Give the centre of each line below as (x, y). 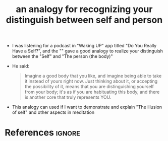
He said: (21, 66)
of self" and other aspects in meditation (53, 112)
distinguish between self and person (84, 20)
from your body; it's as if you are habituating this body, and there (92, 92)
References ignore (42, 133)
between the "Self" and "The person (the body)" (62, 56)
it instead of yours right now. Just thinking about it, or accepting (91, 81)
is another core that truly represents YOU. (68, 97)
